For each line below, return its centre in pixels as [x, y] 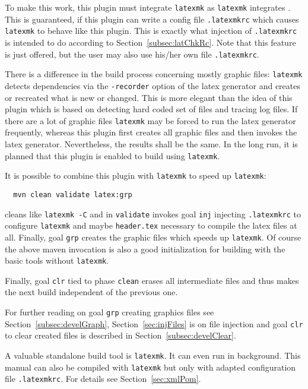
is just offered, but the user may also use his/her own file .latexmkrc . [132, 54]
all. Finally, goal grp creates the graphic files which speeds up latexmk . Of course [153, 237]
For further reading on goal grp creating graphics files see [109, 312]
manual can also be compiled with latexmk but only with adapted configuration [150, 367]
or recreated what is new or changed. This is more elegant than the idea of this [149, 97]
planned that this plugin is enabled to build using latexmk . [112, 155]
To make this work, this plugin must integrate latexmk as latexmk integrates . [148, 7]
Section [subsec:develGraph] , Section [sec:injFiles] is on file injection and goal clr [154, 323]
